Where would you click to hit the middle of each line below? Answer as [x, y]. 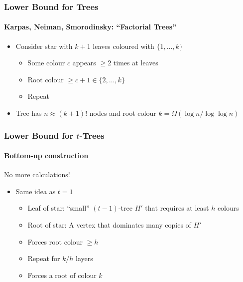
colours [228, 208]
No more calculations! [37, 174]
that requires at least [177, 208]
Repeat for [44, 258]
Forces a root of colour [62, 275]
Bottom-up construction [46, 155]
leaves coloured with [123, 46]
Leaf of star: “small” [59, 208]
